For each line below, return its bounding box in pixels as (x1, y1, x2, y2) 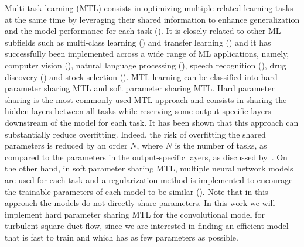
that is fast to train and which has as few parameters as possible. (5, 231, 238, 243)
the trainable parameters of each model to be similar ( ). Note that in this (5, 185, 268, 197)
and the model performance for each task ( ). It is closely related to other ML (5, 25, 281, 37)
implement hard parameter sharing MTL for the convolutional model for (5, 208, 265, 220)
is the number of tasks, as (175, 139, 267, 152)
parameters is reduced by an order (5, 139, 128, 152)
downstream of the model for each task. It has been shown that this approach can (5, 116, 299, 128)
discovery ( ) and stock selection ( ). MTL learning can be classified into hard (5, 70, 278, 83)
